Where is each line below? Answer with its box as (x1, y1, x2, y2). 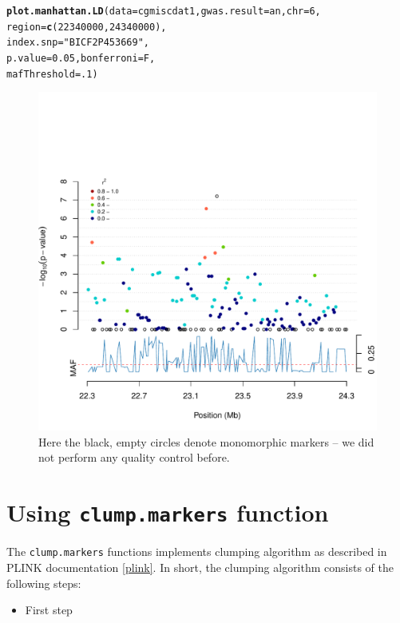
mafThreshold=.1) (6, 68, 98, 80)
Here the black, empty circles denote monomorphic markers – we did (38, 433, 374, 450)
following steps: (6, 574, 81, 591)
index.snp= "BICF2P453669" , (6, 37, 149, 49)
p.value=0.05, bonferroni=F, (6, 52, 156, 64)
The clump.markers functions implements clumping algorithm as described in (6, 543, 387, 560)
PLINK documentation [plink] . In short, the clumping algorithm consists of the (6, 558, 394, 575)
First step (25, 601, 73, 618)
